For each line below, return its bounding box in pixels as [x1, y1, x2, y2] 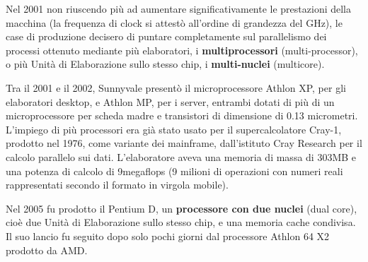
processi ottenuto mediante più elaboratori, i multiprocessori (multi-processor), [6, 42, 358, 57]
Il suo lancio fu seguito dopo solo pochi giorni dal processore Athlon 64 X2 [6, 228, 330, 243]
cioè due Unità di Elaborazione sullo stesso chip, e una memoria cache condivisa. [6, 215, 356, 230]
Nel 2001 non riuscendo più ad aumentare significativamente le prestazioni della [6, 1, 352, 16]
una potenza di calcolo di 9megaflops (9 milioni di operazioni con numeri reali [6, 163, 343, 178]
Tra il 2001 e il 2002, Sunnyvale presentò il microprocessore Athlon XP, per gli [6, 80, 346, 95]
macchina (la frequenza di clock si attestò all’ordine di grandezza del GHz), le [6, 15, 343, 30]
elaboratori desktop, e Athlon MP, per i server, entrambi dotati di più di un [6, 94, 335, 109]
